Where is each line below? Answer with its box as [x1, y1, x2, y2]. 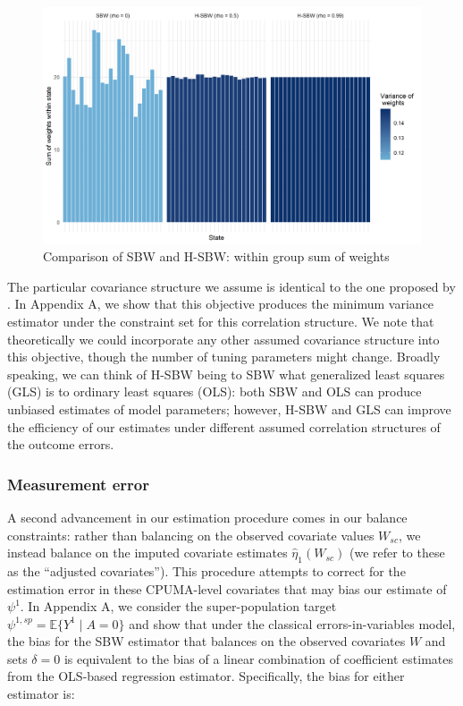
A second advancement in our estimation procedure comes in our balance [7, 507, 408, 526]
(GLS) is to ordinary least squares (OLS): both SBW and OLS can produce [7, 382, 422, 401]
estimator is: [7, 685, 75, 703]
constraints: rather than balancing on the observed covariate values [7, 525, 375, 544]
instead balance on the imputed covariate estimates [7, 543, 288, 562]
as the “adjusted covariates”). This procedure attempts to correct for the [7, 561, 406, 580]
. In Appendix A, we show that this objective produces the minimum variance [7, 294, 434, 313]
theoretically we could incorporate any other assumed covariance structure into [7, 329, 440, 348]
